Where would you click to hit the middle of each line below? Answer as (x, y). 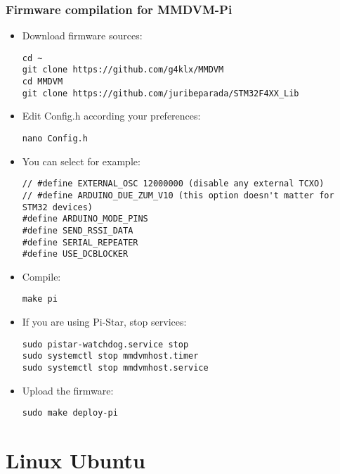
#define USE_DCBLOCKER (75, 254)
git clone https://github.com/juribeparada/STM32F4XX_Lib (161, 93)
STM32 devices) (58, 207)
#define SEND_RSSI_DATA (78, 230)
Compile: (41, 276)
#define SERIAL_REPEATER (80, 242)
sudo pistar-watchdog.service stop (105, 344)
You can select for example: (81, 161)
